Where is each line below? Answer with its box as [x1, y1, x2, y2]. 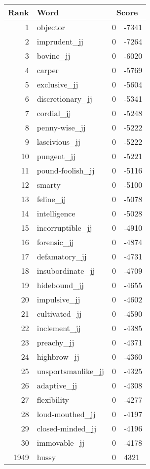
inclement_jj [37, 322, 81, 334]
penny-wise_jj [37, 122, 86, 133]
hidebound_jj [37, 279, 84, 291]
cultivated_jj [37, 308, 82, 319]
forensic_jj [37, 236, 74, 248]
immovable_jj [37, 437, 85, 448]
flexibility [37, 394, 70, 405]
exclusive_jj [37, 79, 78, 90]
